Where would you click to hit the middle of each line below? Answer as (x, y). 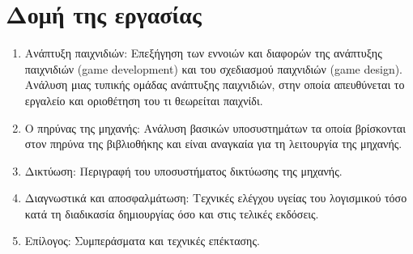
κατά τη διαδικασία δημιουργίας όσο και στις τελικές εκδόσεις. (172, 213)
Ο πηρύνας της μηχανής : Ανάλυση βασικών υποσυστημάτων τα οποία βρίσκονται (215, 127)
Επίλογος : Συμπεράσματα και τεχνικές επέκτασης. (142, 241)
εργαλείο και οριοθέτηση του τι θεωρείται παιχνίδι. (144, 100)
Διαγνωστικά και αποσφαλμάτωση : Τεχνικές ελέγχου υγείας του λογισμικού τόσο (216, 198)
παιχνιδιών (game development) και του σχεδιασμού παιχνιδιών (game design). (214, 68)
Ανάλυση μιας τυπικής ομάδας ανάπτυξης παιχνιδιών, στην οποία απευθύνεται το (215, 85)
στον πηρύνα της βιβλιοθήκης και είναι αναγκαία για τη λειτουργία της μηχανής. (213, 144)
